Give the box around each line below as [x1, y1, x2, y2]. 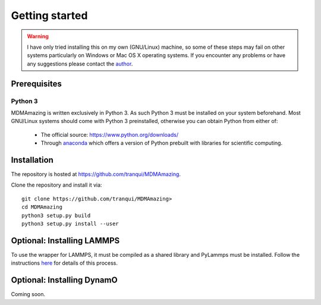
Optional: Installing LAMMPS [11, 235, 120, 246]
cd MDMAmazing [21, 204, 62, 210]
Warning [27, 33, 49, 40]
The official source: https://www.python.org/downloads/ [40, 131, 178, 138]
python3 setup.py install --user [21, 220, 119, 227]
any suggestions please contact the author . [27, 60, 133, 67]
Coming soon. [11, 291, 46, 298]
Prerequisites [11, 78, 62, 89]
